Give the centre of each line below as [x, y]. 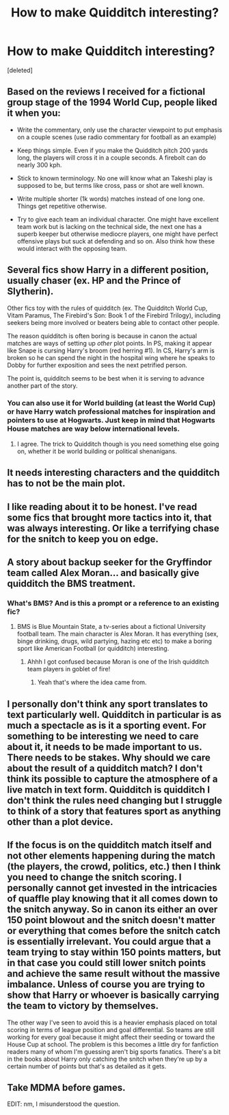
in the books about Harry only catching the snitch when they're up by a [107, 1059]
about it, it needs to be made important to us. [105, 746]
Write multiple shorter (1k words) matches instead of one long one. [111, 199]
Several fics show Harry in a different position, [108, 270]
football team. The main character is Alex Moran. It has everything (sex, [118, 634]
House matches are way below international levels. [93, 429]
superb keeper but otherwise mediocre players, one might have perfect [118, 234]
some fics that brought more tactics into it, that [109, 517]
